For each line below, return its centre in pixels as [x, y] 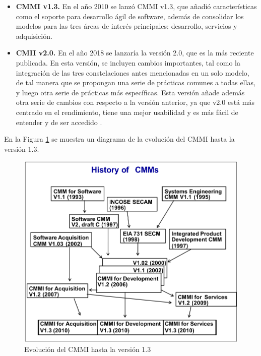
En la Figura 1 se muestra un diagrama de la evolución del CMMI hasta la [119, 139]
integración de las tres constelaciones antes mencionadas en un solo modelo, [133, 72]
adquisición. [34, 36]
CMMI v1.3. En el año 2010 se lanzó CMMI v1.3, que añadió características [136, 6]
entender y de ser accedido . [59, 122]
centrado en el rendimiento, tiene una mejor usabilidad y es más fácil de [127, 112]
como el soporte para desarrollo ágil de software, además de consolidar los [130, 16]
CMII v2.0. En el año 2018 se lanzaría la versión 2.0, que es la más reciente [135, 53]
